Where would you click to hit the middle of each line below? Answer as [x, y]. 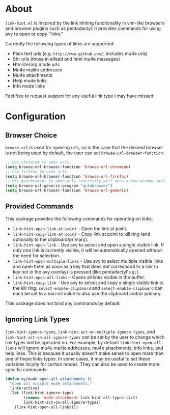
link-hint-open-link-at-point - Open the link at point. [70, 228]
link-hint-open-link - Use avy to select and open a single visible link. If [88, 244]
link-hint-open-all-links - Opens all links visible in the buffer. [79, 277]
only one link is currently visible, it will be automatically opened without [87, 250]
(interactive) [25, 388]
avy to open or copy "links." [34, 34]
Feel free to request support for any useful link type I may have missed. [80, 96]
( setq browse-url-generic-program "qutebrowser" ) [59, 186]
